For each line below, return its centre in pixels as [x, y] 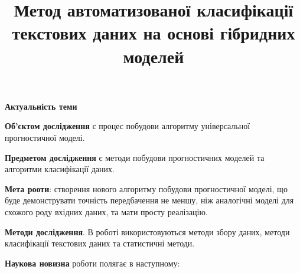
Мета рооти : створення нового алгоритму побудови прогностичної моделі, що [146, 188]
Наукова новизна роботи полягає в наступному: [92, 263]
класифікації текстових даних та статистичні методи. [100, 243]
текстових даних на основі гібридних [154, 33]
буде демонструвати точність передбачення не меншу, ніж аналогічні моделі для [149, 200]
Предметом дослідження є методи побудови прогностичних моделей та [135, 157]
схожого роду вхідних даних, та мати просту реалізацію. [106, 211]
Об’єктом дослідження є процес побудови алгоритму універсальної [128, 126]
